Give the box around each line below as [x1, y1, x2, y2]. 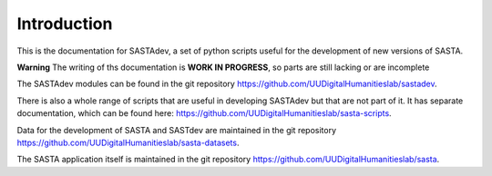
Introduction [16, 14, 113, 34]
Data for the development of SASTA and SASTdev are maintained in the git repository [16, 124, 337, 135]
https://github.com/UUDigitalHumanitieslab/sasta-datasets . [16, 137, 240, 148]
